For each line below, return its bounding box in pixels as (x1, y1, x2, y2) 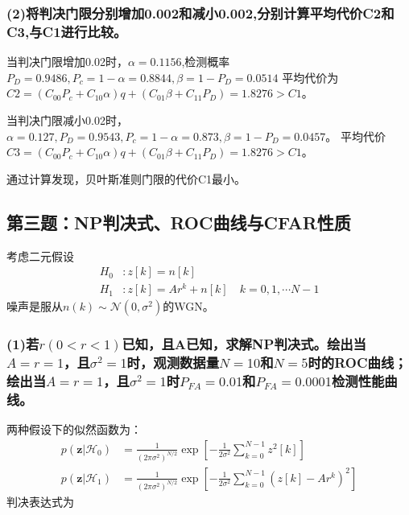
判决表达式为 (6, 492, 74, 509)
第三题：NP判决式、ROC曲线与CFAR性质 (6, 209, 351, 234)
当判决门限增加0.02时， (6, 53, 128, 70)
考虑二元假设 (6, 247, 74, 264)
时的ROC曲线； (308, 352, 407, 373)
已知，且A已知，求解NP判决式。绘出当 (122, 334, 366, 354)
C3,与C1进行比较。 (6, 21, 127, 41)
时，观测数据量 (126, 352, 220, 373)
